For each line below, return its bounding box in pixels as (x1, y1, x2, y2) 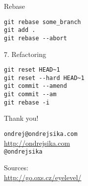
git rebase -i (4, 99, 50, 106)
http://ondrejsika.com (4, 137, 70, 148)
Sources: (4, 162, 28, 172)
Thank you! (4, 113, 39, 123)
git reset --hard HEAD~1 (4, 74, 85, 81)
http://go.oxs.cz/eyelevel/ (4, 172, 82, 182)
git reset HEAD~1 (4, 66, 60, 74)
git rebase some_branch (4, 18, 81, 26)
